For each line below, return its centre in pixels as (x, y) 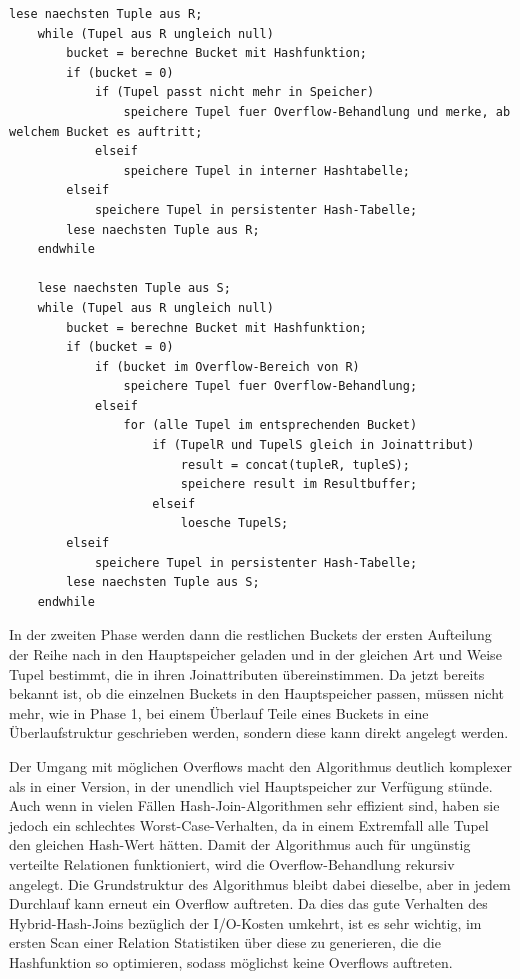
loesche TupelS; (234, 523)
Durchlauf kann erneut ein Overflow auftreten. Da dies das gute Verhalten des (248, 903)
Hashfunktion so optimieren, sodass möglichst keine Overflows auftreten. (231, 961)
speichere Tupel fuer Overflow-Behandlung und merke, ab (317, 111)
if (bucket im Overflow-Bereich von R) (227, 366)
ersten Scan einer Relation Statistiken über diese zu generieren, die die (225, 942)
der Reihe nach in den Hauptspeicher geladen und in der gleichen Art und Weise (255, 654)
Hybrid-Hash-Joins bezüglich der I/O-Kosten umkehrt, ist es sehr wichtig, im (245, 922)
